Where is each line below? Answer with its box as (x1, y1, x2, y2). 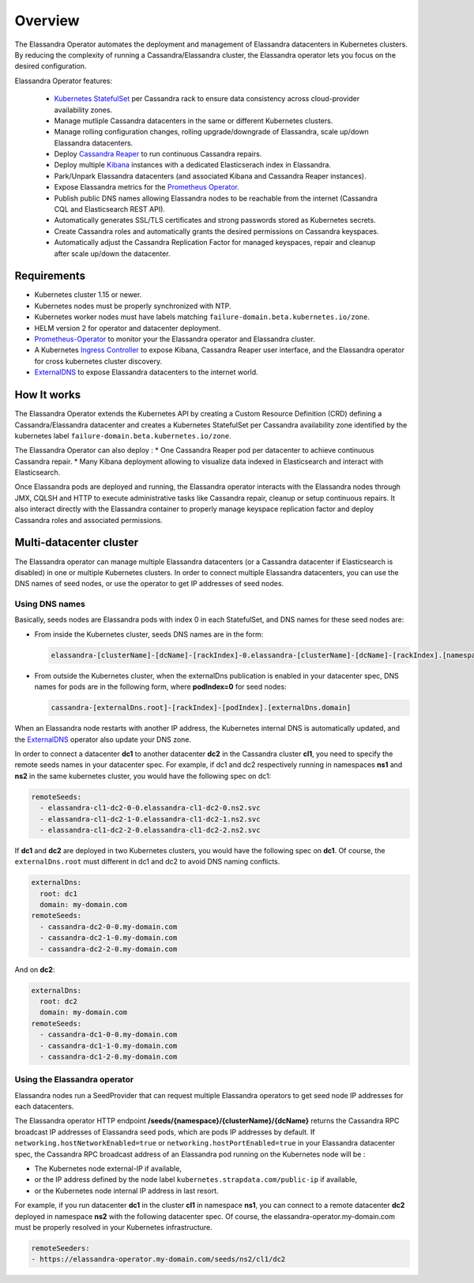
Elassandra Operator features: (14, 76, 113, 85)
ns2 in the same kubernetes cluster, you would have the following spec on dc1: (14, 771, 272, 781)
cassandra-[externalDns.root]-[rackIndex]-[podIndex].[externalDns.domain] (51, 703, 352, 713)
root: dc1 (39, 889, 78, 898)
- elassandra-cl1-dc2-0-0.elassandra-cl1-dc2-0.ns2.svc (39, 803, 261, 813)
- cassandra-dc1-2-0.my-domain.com (39, 1052, 178, 1061)
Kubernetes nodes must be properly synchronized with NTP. (34, 301, 231, 310)
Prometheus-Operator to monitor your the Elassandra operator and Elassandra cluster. (34, 334, 315, 344)
